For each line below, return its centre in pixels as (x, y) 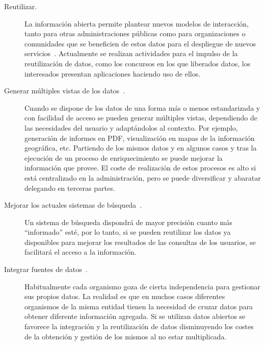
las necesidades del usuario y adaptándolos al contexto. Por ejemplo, (131, 127)
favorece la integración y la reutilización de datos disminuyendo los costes (139, 326)
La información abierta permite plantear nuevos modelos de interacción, (137, 23)
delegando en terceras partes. (70, 188)
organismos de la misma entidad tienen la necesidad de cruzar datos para (139, 306)
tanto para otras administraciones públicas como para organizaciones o (135, 33)
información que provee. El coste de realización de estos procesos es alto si (140, 168)
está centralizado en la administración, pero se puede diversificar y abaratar (143, 177)
